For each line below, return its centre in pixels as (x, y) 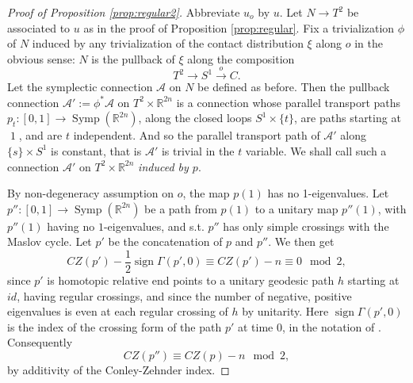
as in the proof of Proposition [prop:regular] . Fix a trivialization (239, 27)
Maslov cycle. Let (50, 241)
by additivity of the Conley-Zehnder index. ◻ (119, 369)
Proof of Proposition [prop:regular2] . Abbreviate (124, 12)
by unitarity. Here (285, 311)
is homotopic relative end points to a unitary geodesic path (191, 280)
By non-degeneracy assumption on (90, 193)
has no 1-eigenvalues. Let (328, 193)
